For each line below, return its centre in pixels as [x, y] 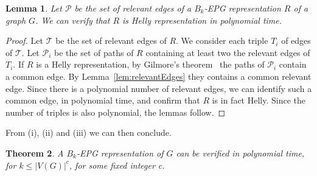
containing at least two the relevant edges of [228, 52]
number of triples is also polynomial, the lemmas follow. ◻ [116, 112]
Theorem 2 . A [35, 153]
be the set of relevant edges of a [133, 8]
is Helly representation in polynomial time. [202, 20]
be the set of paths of [94, 52]
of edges [296, 40]
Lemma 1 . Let [34, 8]
